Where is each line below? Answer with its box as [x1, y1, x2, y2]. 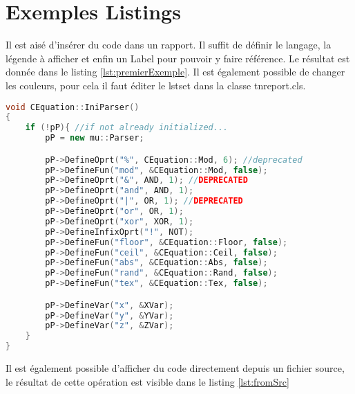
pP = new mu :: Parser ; [45, 133, 144, 143]
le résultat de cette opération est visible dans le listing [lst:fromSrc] [6, 374, 289, 388]
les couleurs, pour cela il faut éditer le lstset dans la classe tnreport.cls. [6, 78, 306, 92]
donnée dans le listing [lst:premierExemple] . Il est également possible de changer [6, 64, 345, 79]
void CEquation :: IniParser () [6, 102, 140, 112]
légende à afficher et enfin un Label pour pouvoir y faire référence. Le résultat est [6, 51, 350, 65]
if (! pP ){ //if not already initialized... [25, 123, 229, 133]
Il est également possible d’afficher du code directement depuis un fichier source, [6, 361, 345, 375]
